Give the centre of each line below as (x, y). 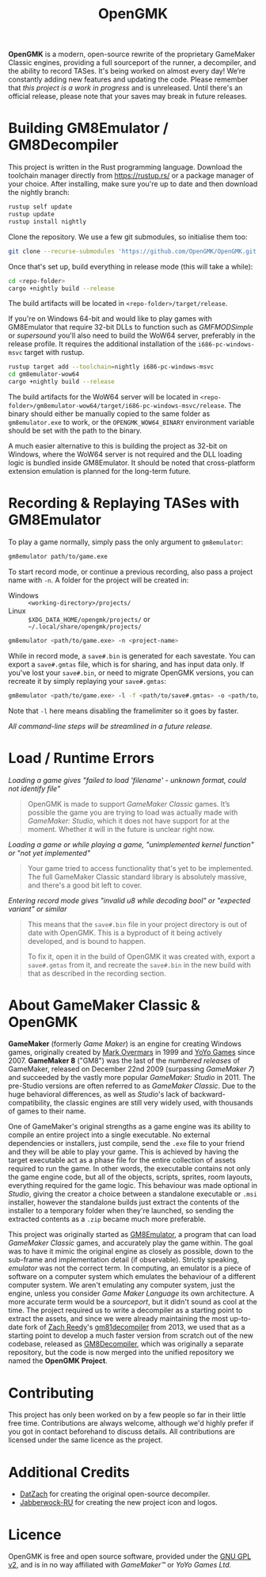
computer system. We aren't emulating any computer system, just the (122, 1285)
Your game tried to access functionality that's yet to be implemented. (140, 868)
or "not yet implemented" (49, 853)
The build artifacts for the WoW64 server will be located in (103, 397)
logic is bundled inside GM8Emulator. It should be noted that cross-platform (132, 463)
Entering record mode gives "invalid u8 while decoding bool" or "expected (129, 900)
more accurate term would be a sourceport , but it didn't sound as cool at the (133, 1302)
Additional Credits (69, 1472)
